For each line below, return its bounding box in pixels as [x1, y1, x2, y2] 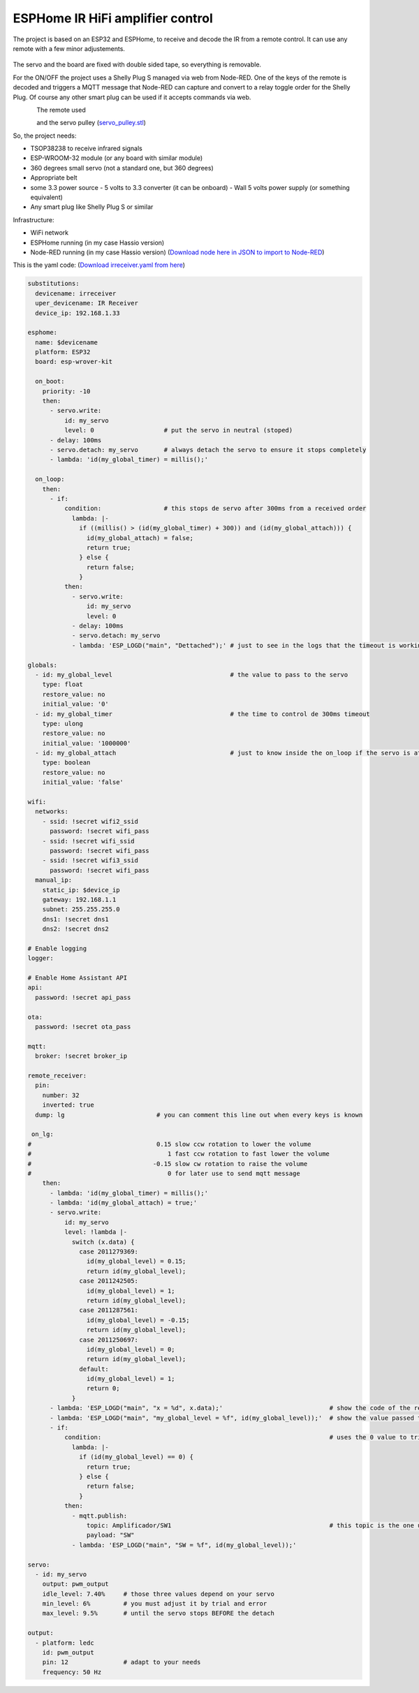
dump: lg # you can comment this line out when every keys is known [35, 1111, 363, 1119]
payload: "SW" [86, 1531, 135, 1539]
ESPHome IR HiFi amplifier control [13, 10, 213, 26]
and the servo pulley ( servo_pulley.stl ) [36, 119, 147, 127]
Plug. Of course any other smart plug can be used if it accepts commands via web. [13, 93, 251, 101]
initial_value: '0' [42, 700, 110, 709]
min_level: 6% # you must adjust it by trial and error [42, 1600, 267, 1608]
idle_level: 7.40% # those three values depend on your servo [42, 1590, 275, 1598]
